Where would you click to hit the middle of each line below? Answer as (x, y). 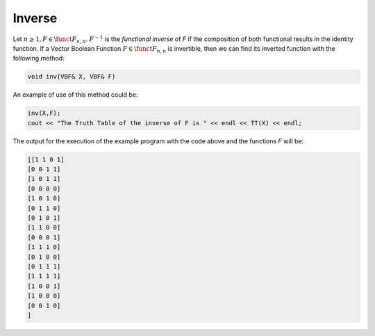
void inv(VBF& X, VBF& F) (72, 77)
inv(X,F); (44, 113)
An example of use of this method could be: (75, 95)
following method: (39, 58)
